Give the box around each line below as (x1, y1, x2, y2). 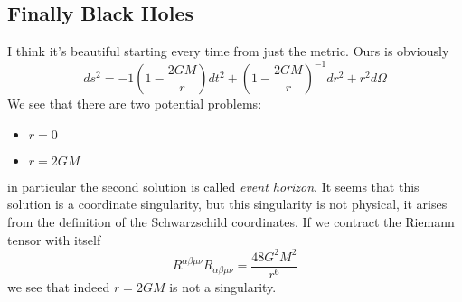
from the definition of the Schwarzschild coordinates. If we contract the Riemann (7, 212, 455, 231)
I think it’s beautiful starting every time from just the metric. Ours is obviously (7, 42, 449, 61)
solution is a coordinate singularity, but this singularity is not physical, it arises (7, 194, 448, 213)
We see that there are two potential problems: (7, 94, 262, 113)
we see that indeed (7, 277, 110, 296)
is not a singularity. (169, 277, 277, 296)
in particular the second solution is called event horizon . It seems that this (7, 176, 420, 195)
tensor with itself (7, 230, 101, 249)
